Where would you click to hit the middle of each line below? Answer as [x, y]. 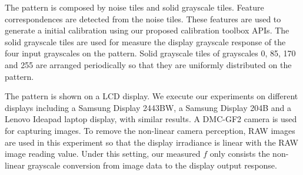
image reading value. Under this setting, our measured [103, 154]
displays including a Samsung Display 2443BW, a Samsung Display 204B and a [148, 107]
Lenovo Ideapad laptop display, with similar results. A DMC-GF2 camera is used [151, 119]
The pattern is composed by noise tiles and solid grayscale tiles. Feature [134, 7]
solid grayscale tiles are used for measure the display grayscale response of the [145, 41]
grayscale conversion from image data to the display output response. [152, 165]
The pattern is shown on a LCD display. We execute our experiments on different [151, 96]
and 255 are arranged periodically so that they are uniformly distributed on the [148, 64]
